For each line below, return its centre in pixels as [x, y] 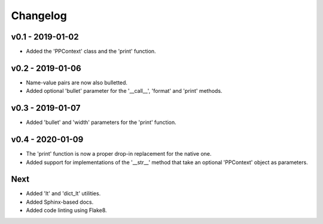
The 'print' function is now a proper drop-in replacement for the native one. [119, 154]
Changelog [39, 16]
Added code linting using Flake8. [66, 210]
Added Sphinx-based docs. [60, 202]
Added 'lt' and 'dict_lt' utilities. [63, 193]
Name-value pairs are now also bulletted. [77, 82]
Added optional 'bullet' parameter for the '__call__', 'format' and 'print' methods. [124, 91]
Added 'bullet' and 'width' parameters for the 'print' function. [101, 122]
